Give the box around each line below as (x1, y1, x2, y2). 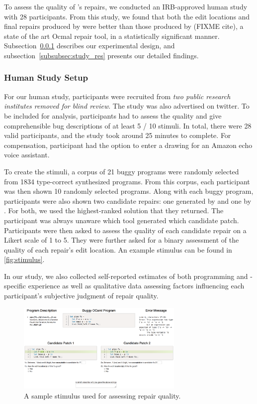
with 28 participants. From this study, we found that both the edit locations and (4, 11, 250, 21)
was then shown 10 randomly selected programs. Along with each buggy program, (4, 186, 254, 196)
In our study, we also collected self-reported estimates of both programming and (4, 270, 248, 281)
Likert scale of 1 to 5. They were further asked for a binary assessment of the (4, 235, 239, 245)
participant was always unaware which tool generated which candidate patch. (4, 215, 239, 225)
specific (4, 280, 26, 291)
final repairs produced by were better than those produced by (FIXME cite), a (4, 21, 244, 31)
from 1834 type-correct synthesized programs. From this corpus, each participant (4, 176, 250, 186)
